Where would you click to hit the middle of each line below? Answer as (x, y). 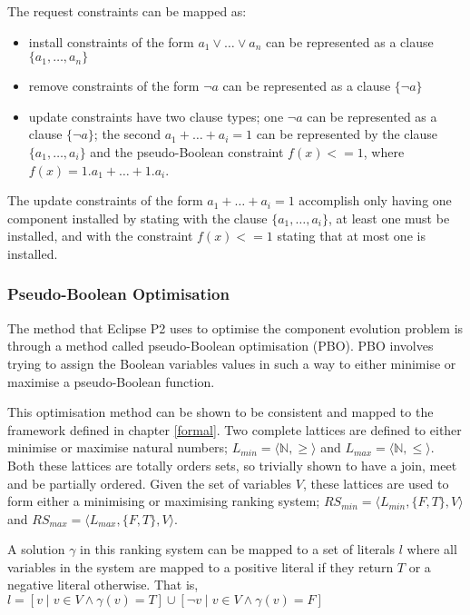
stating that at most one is (351, 236)
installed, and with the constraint (100, 236)
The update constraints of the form (105, 200)
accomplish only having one (375, 200)
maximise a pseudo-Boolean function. (111, 381)
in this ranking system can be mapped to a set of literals (238, 549)
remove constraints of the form (114, 86)
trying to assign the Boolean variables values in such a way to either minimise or (232, 363)
